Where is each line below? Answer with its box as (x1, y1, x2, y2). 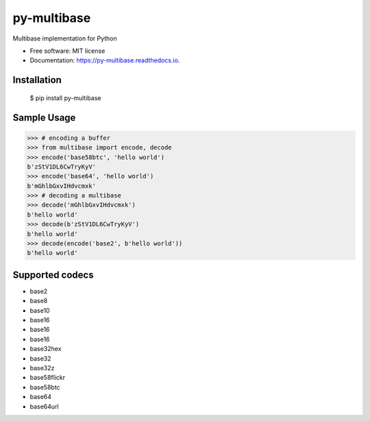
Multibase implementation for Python (12, 34, 118, 43)
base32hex (29, 345, 62, 353)
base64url (29, 402, 60, 411)
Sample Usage (12, 112, 76, 123)
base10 (29, 306, 51, 315)
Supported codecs (12, 269, 94, 280)
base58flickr (29, 374, 66, 382)
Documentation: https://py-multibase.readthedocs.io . (29, 56, 180, 64)
